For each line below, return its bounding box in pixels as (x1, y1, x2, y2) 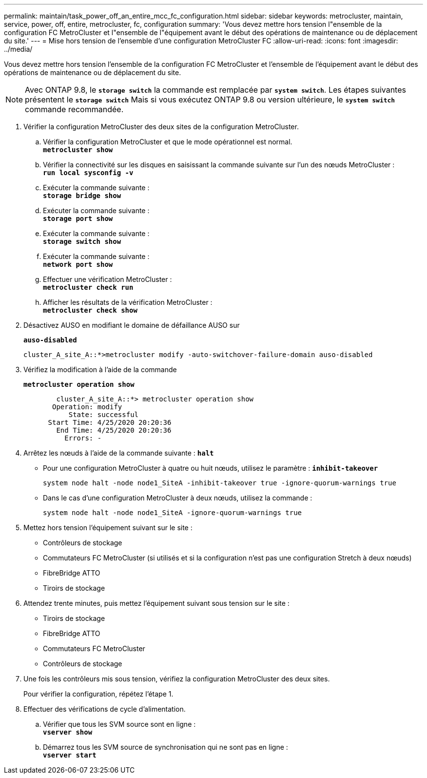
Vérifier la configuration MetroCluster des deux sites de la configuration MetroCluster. (23, 122, 299, 131)
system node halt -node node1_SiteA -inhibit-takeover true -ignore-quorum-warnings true (43, 479, 396, 487)
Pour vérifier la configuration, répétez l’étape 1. (23, 690, 174, 698)
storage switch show (43, 238, 121, 245)
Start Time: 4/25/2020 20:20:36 (48, 419, 172, 426)
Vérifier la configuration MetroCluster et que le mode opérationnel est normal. (43, 138, 292, 146)
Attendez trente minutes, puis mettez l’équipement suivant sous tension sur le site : (23, 599, 290, 607)
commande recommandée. (25, 104, 124, 114)
